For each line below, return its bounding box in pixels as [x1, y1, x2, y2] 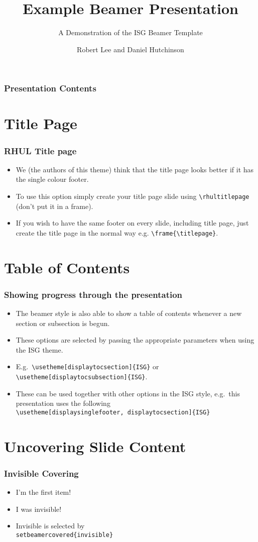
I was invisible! [16, 503, 62, 514]
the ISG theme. [16, 344, 63, 355]
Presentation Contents [4, 82, 96, 94]
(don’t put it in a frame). [16, 200, 93, 211]
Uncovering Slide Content [4, 436, 186, 456]
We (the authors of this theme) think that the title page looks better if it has [16, 164, 254, 174]
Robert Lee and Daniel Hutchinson [77, 44, 184, 54]
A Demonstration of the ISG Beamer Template [58, 27, 203, 38]
